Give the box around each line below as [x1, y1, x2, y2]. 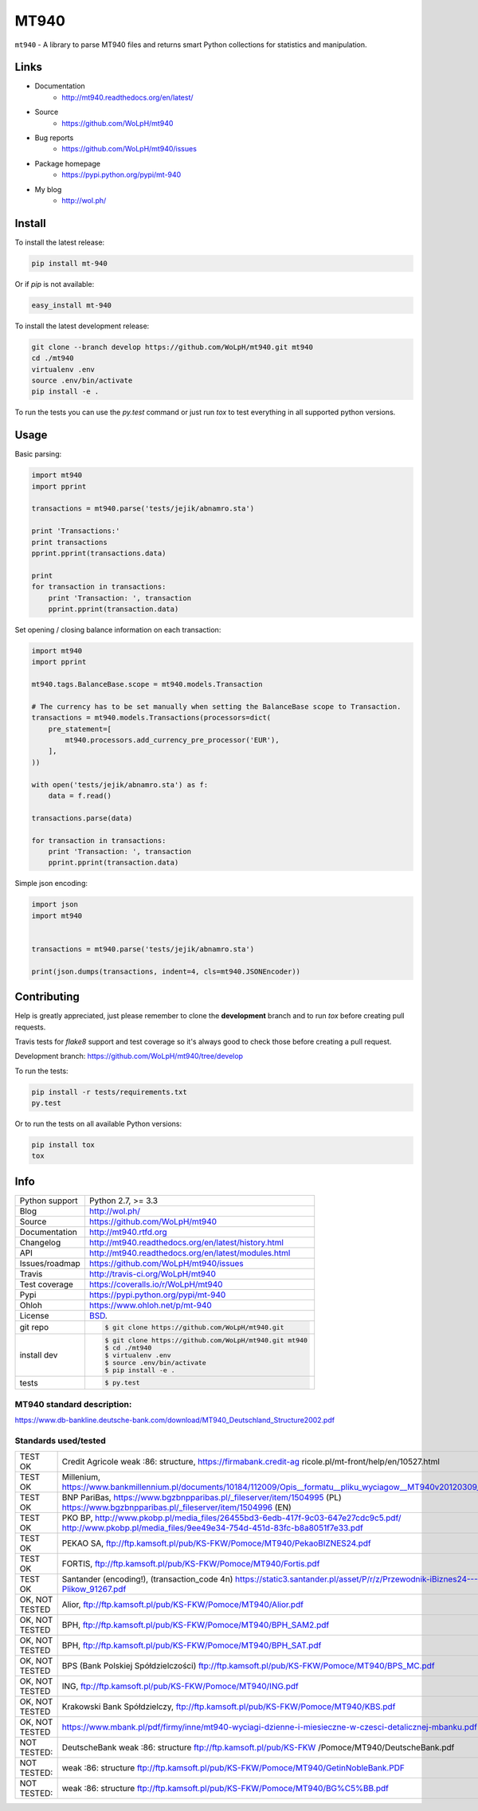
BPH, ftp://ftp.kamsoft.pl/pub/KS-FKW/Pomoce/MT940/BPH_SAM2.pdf [61, 1620, 330, 1631]
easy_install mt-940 [31, 300, 112, 310]
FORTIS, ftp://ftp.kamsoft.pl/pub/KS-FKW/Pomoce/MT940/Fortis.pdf [61, 1558, 320, 1570]
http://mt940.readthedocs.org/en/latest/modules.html [88, 1247, 291, 1258]
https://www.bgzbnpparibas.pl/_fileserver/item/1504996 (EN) [61, 1502, 292, 1513]
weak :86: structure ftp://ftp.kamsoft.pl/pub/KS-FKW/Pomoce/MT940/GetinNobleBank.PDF [61, 1762, 406, 1774]
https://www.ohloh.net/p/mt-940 [88, 1299, 213, 1311]
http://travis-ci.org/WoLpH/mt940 [88, 1268, 217, 1279]
